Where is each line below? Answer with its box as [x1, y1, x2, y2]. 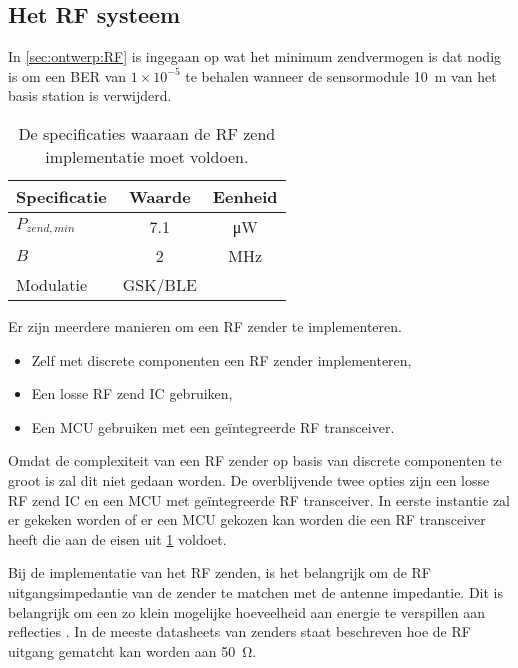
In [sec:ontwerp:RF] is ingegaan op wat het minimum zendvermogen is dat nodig [8, 46, 502, 67]
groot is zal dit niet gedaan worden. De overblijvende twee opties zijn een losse [8, 469, 490, 490]
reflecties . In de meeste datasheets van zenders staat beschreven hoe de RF [8, 621, 471, 642]
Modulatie [16, 272, 88, 296]
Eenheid [212, 184, 278, 208]
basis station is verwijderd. [8, 85, 172, 106]
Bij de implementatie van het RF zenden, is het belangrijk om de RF [8, 562, 432, 583]
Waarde [128, 184, 191, 208]
